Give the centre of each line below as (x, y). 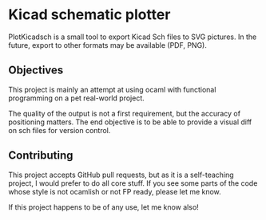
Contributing (41, 156)
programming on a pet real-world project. (77, 98)
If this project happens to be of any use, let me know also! (104, 207)
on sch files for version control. (60, 130)
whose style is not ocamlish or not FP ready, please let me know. (115, 191)
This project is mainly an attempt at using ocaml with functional (112, 89)
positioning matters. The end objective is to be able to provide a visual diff (130, 122)
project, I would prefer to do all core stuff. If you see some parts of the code (133, 183)
